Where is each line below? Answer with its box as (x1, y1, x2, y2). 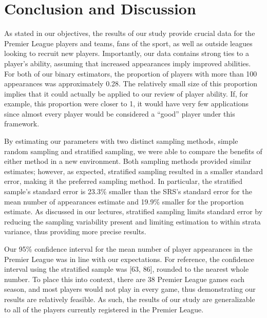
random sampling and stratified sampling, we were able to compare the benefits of (4, 145, 262, 156)
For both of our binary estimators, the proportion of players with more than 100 (4, 68, 257, 79)
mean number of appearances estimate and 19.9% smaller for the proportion (4, 196, 244, 207)
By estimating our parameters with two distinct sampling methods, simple (4, 136, 238, 146)
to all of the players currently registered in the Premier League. (4, 304, 204, 314)
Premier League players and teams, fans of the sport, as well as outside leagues (4, 38, 253, 48)
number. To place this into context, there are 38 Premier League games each (4, 273, 245, 284)
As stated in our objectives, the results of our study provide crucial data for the (4, 28, 255, 39)
